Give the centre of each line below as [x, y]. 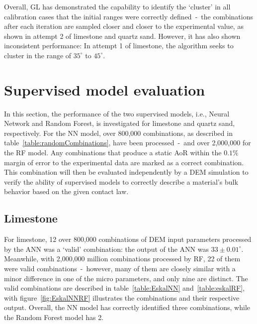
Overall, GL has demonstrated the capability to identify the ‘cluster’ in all [117, 6]
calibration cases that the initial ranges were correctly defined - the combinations [128, 16]
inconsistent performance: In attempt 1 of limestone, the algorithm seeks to [119, 46]
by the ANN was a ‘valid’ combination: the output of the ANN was [106, 249]
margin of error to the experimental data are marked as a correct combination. [124, 162]
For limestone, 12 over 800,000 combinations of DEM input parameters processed [128, 239]
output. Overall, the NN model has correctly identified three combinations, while [127, 307]
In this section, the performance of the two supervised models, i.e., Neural [117, 113]
